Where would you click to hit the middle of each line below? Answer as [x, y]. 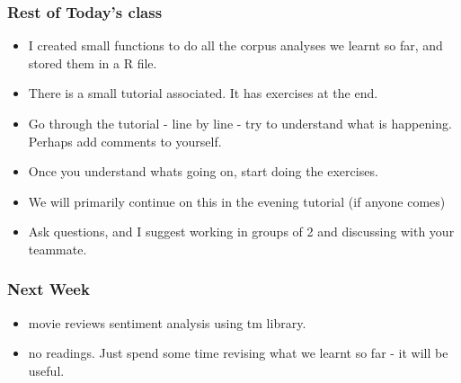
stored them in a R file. [93, 62]
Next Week [49, 289]
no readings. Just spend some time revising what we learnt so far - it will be [238, 353]
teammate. [58, 249]
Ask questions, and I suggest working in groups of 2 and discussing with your [241, 232]
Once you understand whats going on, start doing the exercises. [203, 171]
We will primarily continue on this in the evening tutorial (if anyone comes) [237, 201]
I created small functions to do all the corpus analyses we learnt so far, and [235, 45]
